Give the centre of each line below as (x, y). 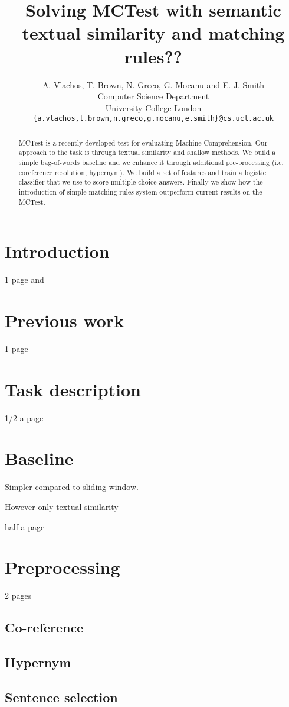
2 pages (18, 595)
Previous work (65, 320)
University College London (153, 107)
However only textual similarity (62, 507)
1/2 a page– (26, 417)
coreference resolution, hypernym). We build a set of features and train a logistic (142, 172)
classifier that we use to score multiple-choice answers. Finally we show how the (141, 182)
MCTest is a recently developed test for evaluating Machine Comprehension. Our (143, 142)
